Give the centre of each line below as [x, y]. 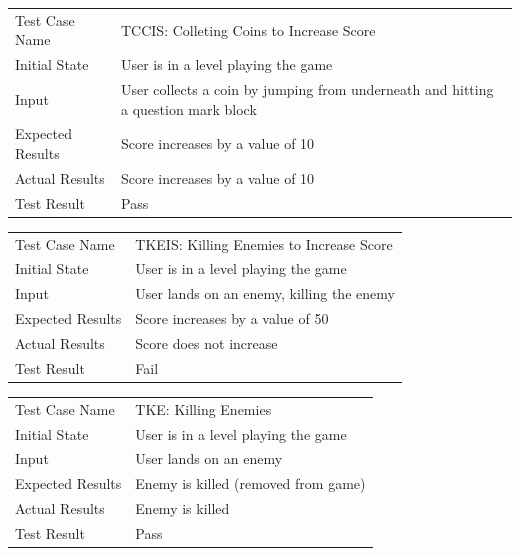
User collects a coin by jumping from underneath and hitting [307, 89]
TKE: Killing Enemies [203, 408]
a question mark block [188, 108]
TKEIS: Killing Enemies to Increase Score [264, 243]
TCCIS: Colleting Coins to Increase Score [248, 29]
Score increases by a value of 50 [232, 318]
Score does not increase [206, 342]
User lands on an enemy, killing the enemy [265, 293]
